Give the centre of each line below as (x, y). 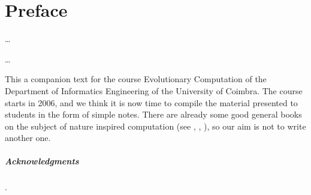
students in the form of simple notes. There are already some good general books (153, 114)
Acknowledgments (42, 161)
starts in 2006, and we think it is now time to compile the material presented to (151, 102)
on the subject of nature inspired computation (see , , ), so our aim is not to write (155, 126)
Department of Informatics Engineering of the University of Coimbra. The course (154, 90)
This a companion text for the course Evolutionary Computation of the (136, 79)
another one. (28, 138)
